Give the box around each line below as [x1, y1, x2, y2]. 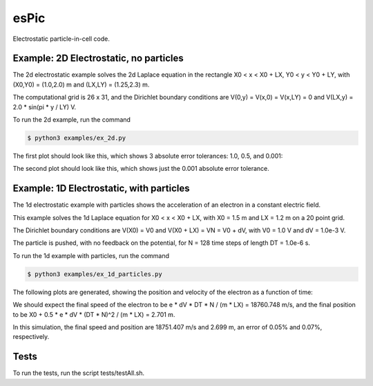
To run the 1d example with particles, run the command [12, 251, 169, 259]
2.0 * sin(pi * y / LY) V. [12, 102, 77, 111]
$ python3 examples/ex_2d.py [27, 134, 126, 142]
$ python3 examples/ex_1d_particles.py [27, 270, 162, 278]
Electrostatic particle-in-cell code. [12, 35, 110, 43]
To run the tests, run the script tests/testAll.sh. [12, 369, 145, 377]
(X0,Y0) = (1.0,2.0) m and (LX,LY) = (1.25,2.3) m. [12, 80, 150, 89]
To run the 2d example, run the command [12, 116, 131, 124]
